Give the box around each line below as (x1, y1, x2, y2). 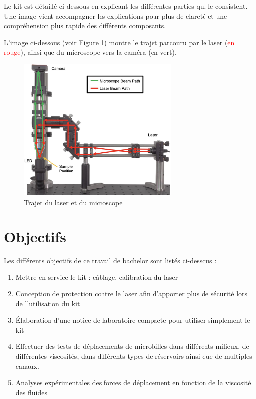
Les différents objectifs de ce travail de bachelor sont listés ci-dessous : (4, 255, 217, 265)
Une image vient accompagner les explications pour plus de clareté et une (4, 10, 227, 21)
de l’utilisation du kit (15, 298, 80, 308)
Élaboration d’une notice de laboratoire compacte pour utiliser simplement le (15, 315, 250, 325)
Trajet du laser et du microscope (24, 197, 123, 208)
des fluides (15, 387, 47, 397)
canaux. (15, 360, 39, 371)
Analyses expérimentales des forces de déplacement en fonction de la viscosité (15, 377, 251, 388)
